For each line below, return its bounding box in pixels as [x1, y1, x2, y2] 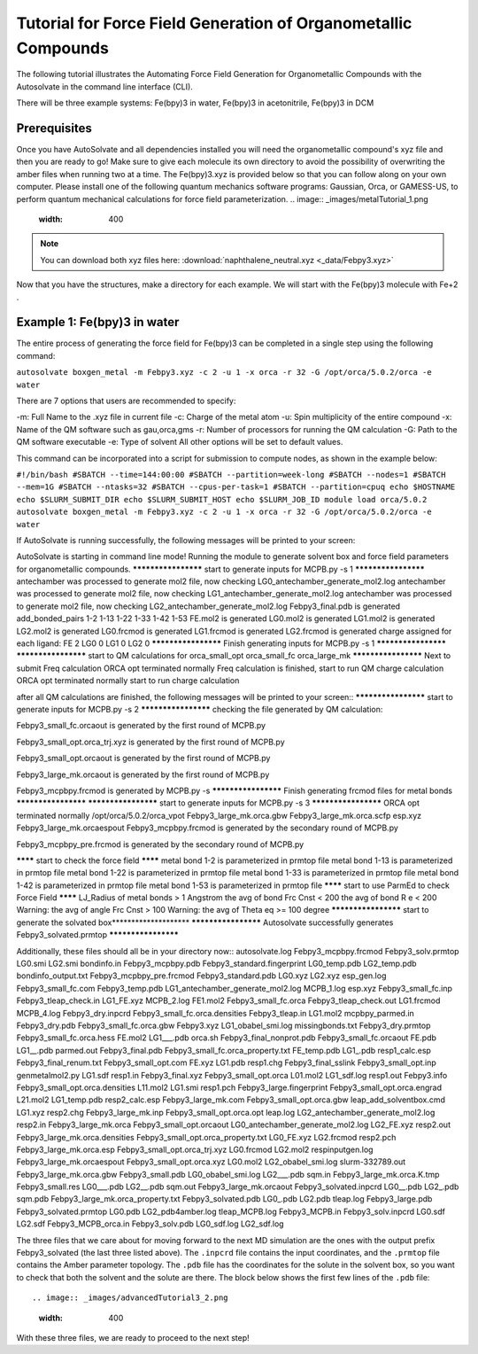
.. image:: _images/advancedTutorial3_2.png [32, 1293, 229, 1303]
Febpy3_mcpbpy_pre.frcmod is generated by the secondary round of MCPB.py [16, 838, 305, 850]
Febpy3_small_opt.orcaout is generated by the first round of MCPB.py [16, 753, 271, 764]
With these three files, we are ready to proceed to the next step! [16, 1332, 250, 1342]
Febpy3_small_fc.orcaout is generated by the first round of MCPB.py [16, 720, 266, 731]
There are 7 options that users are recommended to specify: [16, 395, 236, 407]
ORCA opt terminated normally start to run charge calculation [16, 675, 240, 686]
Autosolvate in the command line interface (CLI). [16, 81, 194, 92]
